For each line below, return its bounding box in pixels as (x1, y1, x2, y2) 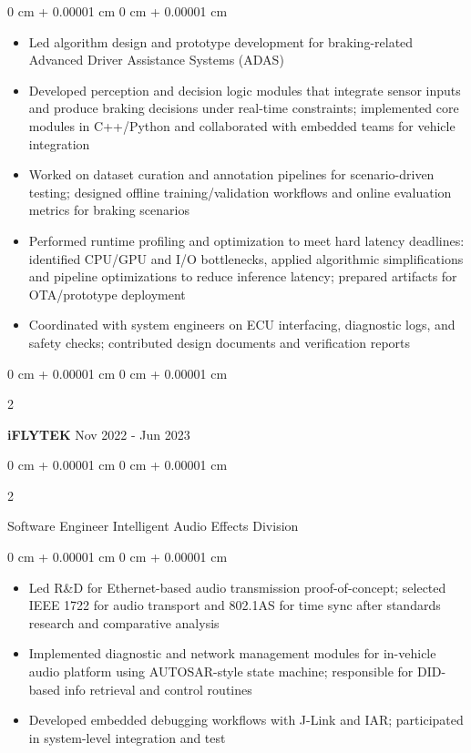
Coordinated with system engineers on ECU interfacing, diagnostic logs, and (28, 315, 456, 334)
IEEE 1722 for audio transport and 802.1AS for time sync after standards (28, 595, 441, 615)
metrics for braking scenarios (28, 200, 189, 219)
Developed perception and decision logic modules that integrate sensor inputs (28, 80, 461, 99)
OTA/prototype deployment (28, 284, 186, 303)
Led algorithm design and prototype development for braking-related (28, 32, 414, 51)
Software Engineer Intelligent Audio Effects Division (7, 516, 299, 535)
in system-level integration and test (28, 728, 226, 747)
